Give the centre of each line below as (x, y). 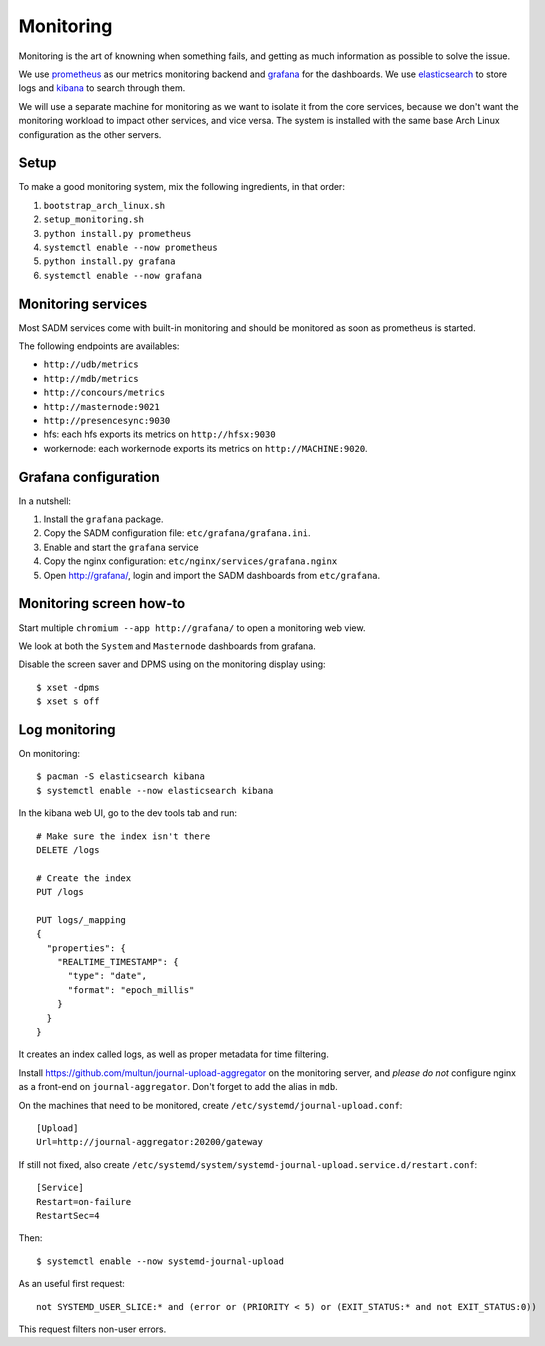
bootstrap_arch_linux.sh (104, 205)
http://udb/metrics (91, 364)
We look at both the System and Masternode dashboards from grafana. (167, 646)
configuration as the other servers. (90, 134)
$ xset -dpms (68, 687)
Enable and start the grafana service (121, 547)
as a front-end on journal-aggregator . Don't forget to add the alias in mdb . (178, 1087)
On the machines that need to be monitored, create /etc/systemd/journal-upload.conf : (210, 1105)
